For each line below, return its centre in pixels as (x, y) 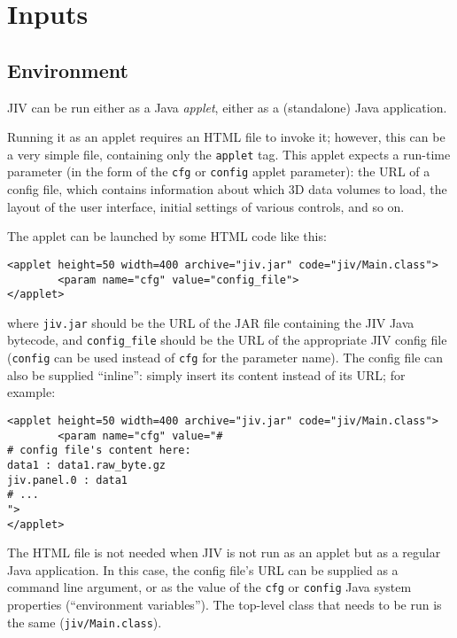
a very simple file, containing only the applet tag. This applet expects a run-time (229, 154)
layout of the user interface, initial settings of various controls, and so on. (206, 206)
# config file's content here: (99, 451)
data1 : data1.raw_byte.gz (86, 465)
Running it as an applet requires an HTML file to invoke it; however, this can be (226, 137)
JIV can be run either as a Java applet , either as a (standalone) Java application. (227, 107)
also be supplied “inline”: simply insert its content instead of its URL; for (206, 374)
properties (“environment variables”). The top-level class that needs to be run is (225, 605)
